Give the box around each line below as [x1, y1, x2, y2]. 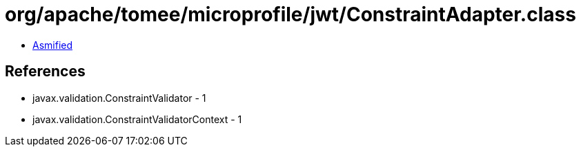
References [5, 63, 86, 80]
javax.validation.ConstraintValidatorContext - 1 [32, 113, 242, 125]
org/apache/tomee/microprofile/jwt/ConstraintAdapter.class [5, 3, 576, 26]
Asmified [32, 39, 73, 51]
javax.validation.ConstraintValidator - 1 [32, 91, 206, 104]
